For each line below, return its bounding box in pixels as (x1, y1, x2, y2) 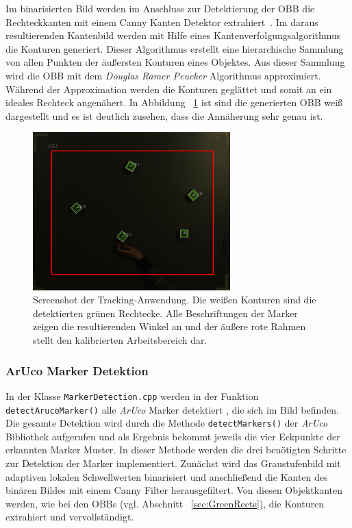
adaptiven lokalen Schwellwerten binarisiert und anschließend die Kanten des (5, 469, 328, 483)
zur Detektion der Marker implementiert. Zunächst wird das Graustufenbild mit (5, 456, 341, 470)
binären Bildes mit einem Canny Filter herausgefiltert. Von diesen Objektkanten (5, 483, 342, 497)
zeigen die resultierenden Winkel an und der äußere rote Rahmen (33, 319, 306, 334)
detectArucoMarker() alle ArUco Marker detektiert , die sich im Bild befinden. (5, 402, 339, 416)
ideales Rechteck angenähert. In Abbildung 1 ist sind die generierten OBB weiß (5, 95, 343, 110)
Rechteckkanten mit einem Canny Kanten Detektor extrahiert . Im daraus (5, 14, 318, 29)
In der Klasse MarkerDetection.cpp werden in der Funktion (5, 388, 259, 403)
